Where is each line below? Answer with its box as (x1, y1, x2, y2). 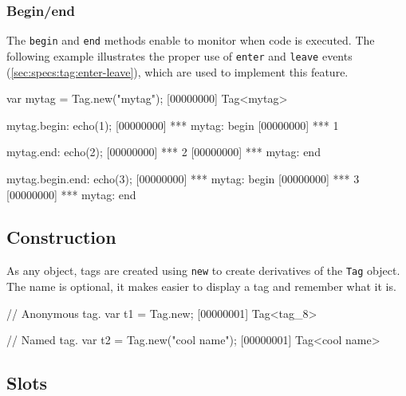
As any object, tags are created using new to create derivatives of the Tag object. (6, 262, 400, 279)
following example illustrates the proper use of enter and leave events (6, 47, 353, 64)
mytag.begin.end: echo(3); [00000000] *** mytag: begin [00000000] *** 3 (6, 170, 360, 186)
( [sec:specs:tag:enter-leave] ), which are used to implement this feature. (6, 63, 349, 80)
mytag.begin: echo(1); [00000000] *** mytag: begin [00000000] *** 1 (6, 116, 339, 133)
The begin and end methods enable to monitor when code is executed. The (6, 32, 375, 49)
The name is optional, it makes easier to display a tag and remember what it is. (6, 277, 396, 294)
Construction (6, 225, 116, 249)
